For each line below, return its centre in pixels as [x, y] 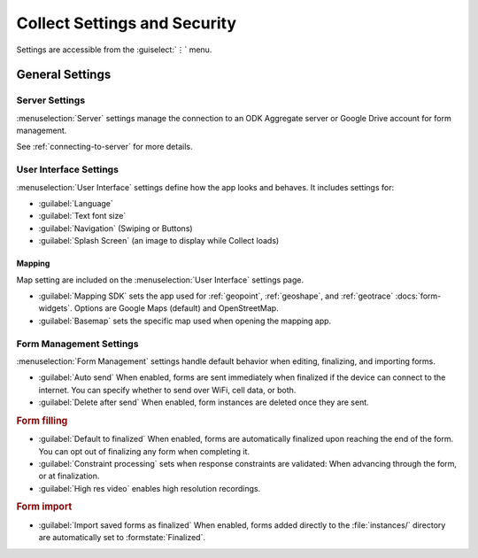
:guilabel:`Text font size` [82, 216]
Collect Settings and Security [127, 23]
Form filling [42, 421]
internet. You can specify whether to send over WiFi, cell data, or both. [167, 390]
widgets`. [55, 308]
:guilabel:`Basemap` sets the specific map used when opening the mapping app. [185, 321]
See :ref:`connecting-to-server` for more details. [104, 147]
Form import [44, 507]
